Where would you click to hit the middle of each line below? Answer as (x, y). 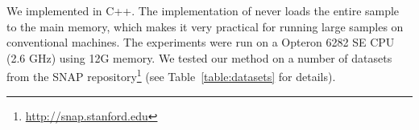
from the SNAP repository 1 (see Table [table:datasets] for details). (171, 75)
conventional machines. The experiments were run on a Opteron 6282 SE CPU (201, 42)
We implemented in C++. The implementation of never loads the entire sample (203, 10)
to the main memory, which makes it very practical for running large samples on (205, 26)
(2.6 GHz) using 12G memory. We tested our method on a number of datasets (199, 57)
